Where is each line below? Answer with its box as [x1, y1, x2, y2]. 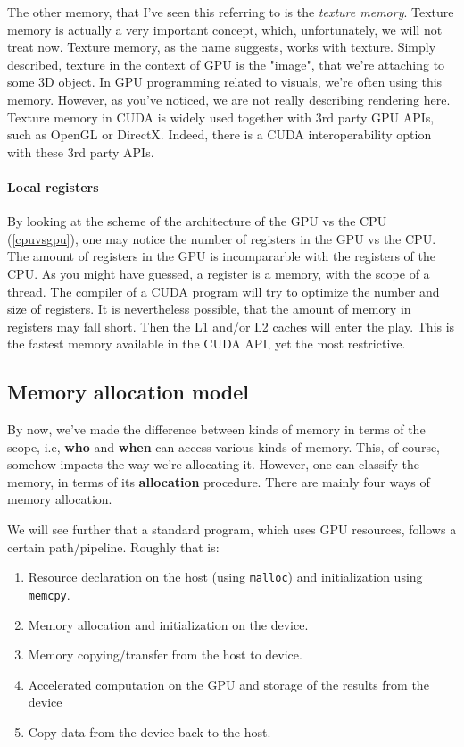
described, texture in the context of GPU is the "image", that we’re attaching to [7, 55, 445, 73]
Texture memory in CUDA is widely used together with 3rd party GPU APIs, [7, 107, 435, 126]
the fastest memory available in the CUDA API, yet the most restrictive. [7, 334, 406, 353]
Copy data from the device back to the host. [28, 722, 271, 741]
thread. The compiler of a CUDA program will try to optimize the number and [7, 281, 440, 300]
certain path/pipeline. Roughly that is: [7, 537, 220, 556]
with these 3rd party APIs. [7, 142, 154, 161]
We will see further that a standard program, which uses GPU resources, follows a [7, 520, 457, 539]
